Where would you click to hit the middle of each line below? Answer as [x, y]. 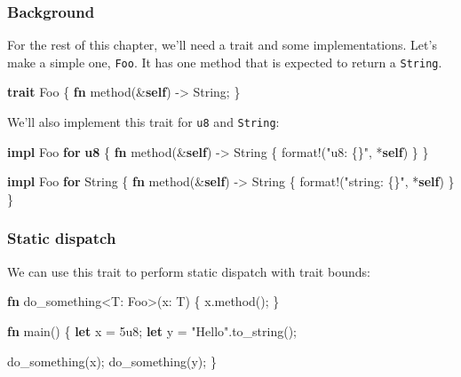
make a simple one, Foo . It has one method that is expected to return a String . [225, 62]
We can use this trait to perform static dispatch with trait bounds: [189, 271]
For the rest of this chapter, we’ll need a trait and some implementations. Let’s [222, 45]
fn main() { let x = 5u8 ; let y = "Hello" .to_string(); [152, 330]
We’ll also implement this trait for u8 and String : [143, 122]
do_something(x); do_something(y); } [112, 361]
